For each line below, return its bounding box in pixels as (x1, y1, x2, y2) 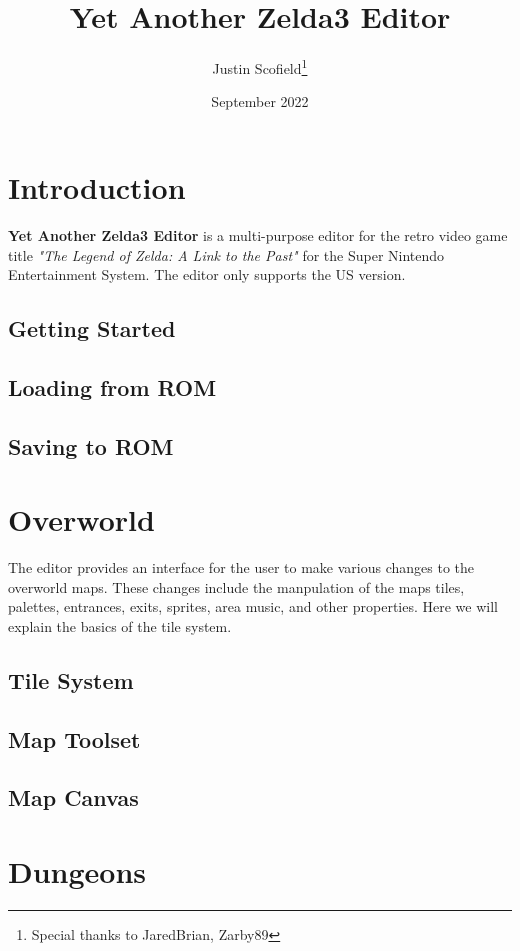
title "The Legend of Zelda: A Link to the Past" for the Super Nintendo (8, 244, 445, 265)
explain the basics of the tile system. (8, 615, 232, 636)
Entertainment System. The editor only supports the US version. (8, 264, 406, 285)
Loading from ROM (8, 371, 217, 402)
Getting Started (8, 313, 176, 344)
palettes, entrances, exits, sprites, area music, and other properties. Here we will (8, 596, 498, 617)
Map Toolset (8, 723, 141, 754)
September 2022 (211, 91, 309, 112)
